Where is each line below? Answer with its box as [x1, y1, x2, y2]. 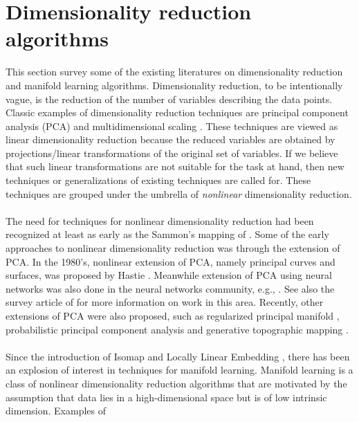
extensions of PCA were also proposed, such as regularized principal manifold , [6, 309, 340, 322]
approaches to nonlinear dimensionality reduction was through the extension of [6, 241, 340, 255]
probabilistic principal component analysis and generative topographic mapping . [6, 322, 349, 336]
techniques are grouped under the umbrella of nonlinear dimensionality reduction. [6, 186, 352, 201]
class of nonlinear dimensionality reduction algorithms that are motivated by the [6, 376, 347, 390]
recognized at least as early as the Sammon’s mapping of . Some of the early [6, 227, 329, 241]
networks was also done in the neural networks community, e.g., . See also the [6, 281, 335, 295]
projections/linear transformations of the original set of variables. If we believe [6, 145, 338, 160]
